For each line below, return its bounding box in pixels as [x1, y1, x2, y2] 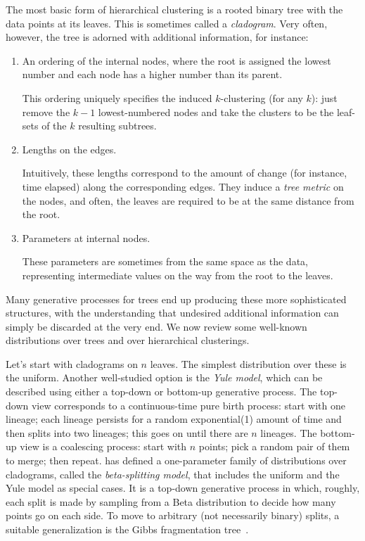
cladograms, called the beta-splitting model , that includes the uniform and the [6, 466, 340, 481]
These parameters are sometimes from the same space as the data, [22, 254, 308, 269]
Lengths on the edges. [22, 141, 117, 156]
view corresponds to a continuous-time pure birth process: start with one [31, 397, 345, 412]
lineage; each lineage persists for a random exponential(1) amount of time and [6, 412, 342, 426]
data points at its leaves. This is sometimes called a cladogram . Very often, [6, 15, 328, 30]
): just [311, 90, 338, 105]
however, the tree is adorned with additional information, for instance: [6, 30, 309, 44]
